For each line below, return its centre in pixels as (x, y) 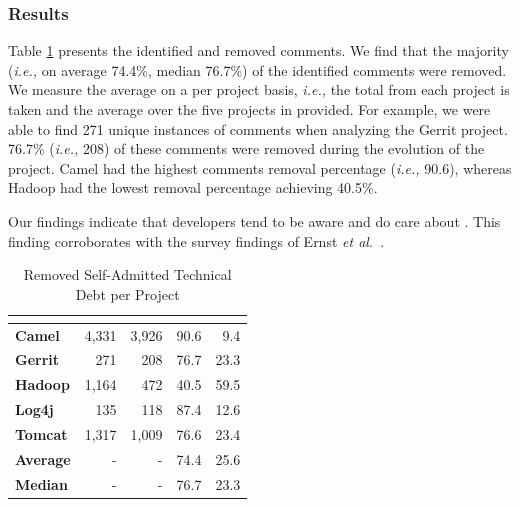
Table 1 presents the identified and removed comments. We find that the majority (258, 50)
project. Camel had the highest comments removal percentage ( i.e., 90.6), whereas (260, 167)
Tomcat (41, 433)
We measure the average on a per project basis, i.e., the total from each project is (259, 89)
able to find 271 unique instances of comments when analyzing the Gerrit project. (258, 128)
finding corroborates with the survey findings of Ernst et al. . (196, 240)
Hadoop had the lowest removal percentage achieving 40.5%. (193, 187)
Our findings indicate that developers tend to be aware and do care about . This (254, 220)
